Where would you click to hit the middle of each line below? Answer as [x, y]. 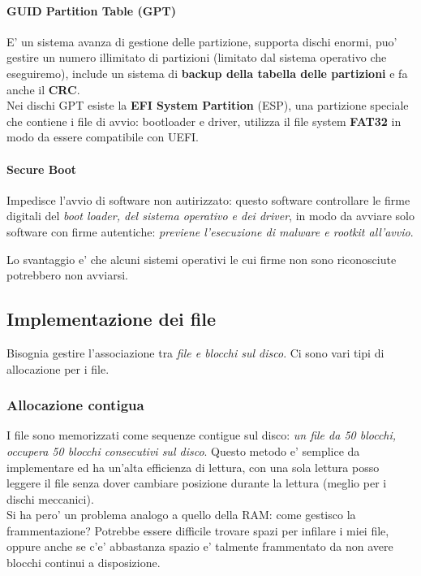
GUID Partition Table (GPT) [91, 10]
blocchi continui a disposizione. [84, 563]
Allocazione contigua [75, 405]
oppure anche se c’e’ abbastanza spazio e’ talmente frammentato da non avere [200, 546]
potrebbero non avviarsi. [67, 275]
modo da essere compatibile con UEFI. [103, 137]
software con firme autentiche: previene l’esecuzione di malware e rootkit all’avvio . [210, 231]
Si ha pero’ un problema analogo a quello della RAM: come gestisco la [181, 515]
